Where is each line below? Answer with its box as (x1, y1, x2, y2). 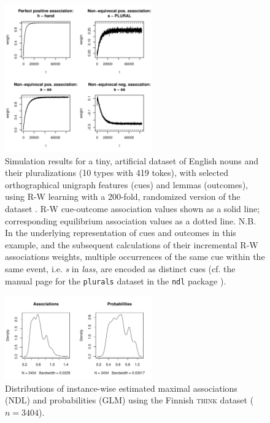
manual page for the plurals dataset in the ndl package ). (5, 274, 226, 287)
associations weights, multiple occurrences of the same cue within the (5, 250, 265, 263)
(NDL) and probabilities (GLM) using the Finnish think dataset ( (5, 394, 254, 406)
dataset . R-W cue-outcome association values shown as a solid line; (5, 202, 260, 215)
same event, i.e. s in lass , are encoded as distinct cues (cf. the (5, 262, 236, 275)
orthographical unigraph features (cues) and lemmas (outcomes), (5, 178, 248, 191)
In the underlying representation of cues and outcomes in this (5, 226, 236, 239)
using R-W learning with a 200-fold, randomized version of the (5, 190, 241, 203)
